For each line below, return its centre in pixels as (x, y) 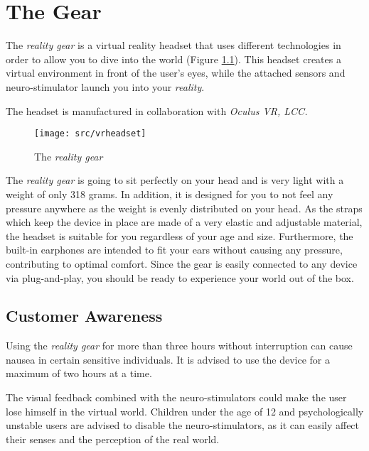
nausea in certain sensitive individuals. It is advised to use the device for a (168, 359)
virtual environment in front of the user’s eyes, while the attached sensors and (176, 73)
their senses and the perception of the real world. (113, 439)
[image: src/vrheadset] (90, 134)
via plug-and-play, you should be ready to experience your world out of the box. (180, 277)
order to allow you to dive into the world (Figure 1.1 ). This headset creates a (173, 59)
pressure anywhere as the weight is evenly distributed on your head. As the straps (184, 208)
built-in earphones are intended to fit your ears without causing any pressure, (174, 250)
